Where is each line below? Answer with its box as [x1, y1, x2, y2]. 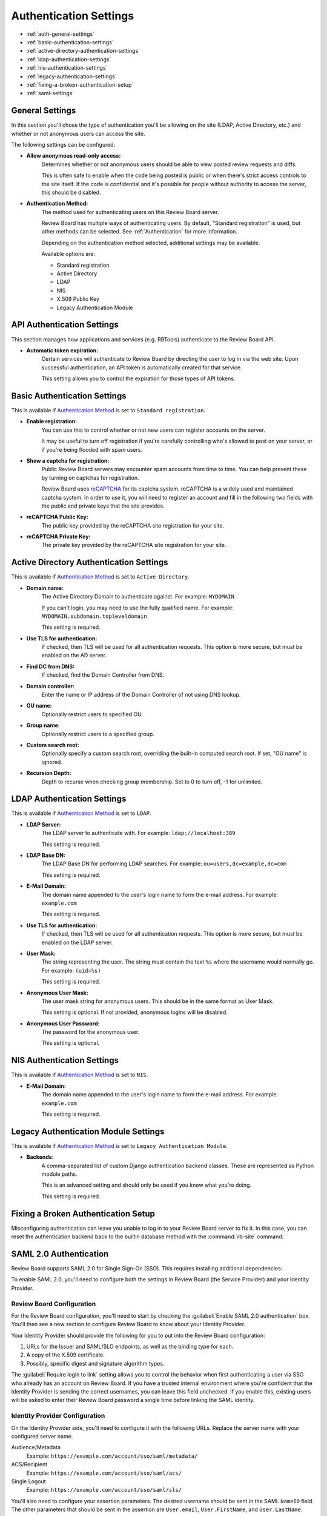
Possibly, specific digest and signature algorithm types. [26, 1360, 165, 1367]
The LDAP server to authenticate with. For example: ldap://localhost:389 [41, 830, 236, 837]
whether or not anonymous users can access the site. [11, 130, 145, 137]
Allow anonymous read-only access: [26, 152, 121, 159]
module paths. [41, 1170, 78, 1178]
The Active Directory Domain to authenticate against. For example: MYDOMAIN [41, 593, 234, 600]
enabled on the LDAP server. [41, 939, 113, 946]
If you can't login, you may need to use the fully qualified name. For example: [41, 604, 234, 611]
